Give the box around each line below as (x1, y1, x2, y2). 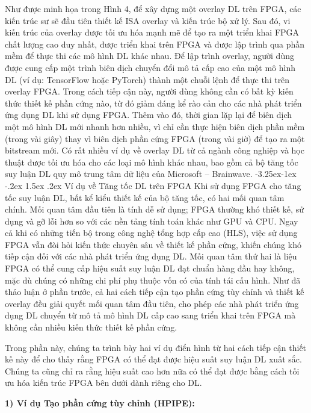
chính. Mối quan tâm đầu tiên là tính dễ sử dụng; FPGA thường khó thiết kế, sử (5, 203, 304, 216)
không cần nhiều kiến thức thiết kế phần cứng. (5, 321, 177, 334)
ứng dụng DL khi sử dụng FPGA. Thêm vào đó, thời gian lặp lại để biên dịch (5, 108, 292, 121)
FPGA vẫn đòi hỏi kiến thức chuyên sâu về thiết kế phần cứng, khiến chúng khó (5, 238, 301, 250)
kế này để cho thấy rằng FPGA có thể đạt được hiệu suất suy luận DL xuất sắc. (5, 353, 302, 365)
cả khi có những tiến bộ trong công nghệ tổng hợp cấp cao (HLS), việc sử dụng (5, 226, 298, 239)
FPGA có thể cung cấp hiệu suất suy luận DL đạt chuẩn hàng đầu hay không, (5, 262, 295, 275)
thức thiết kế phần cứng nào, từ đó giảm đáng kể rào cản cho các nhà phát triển (5, 96, 302, 109)
